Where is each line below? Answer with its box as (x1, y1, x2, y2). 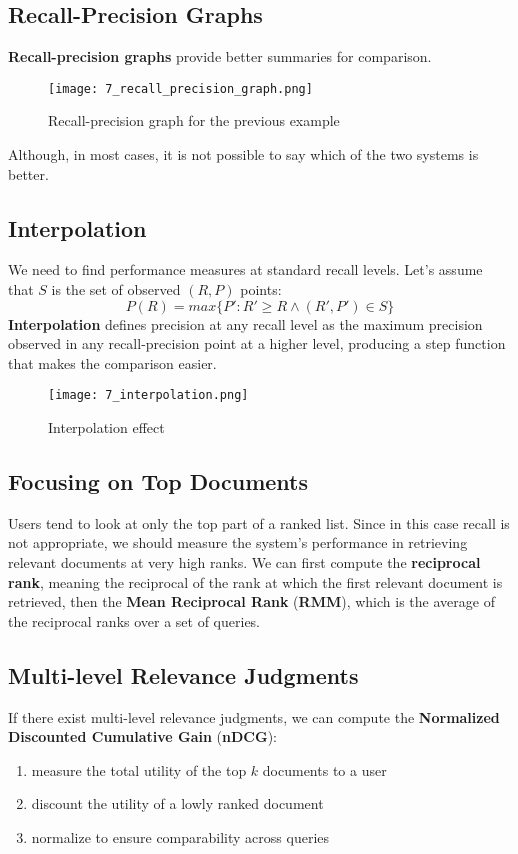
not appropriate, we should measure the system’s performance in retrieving (8, 532, 468, 553)
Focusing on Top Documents (8, 466, 308, 497)
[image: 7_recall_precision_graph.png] (48, 81, 313, 96)
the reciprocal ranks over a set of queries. (8, 610, 261, 631)
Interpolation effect (48, 417, 165, 438)
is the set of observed (51, 279, 181, 300)
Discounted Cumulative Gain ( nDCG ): (8, 726, 277, 747)
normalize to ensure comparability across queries (31, 827, 330, 847)
